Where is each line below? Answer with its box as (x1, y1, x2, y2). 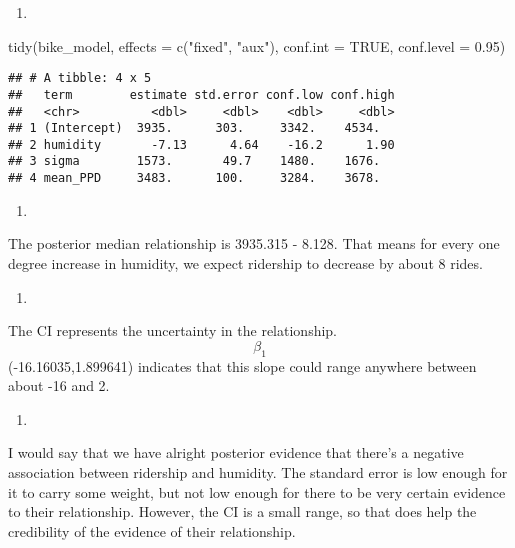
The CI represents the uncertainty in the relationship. (8, 320, 337, 341)
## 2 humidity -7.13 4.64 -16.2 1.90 (8, 137, 395, 152)
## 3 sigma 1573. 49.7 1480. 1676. (8, 154, 381, 169)
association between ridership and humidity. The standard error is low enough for (8, 461, 508, 482)
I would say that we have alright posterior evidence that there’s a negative (8, 442, 464, 463)
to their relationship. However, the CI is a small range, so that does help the (8, 501, 477, 522)
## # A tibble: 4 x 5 (8, 71, 152, 86)
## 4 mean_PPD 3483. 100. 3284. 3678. (8, 171, 381, 186)
